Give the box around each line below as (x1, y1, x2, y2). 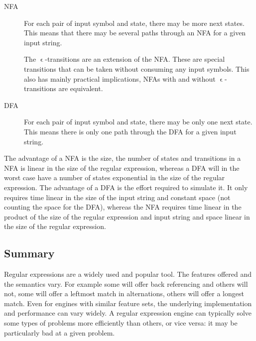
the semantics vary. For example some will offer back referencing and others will (4, 278, 248, 289)
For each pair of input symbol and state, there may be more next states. (24, 17, 245, 28)
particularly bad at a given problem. (4, 327, 115, 338)
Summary (4, 245, 55, 261)
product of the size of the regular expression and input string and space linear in (4, 211, 250, 222)
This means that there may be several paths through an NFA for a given (24, 27, 246, 38)
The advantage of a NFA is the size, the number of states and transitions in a (4, 153, 241, 163)
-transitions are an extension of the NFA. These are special (45, 54, 225, 64)
